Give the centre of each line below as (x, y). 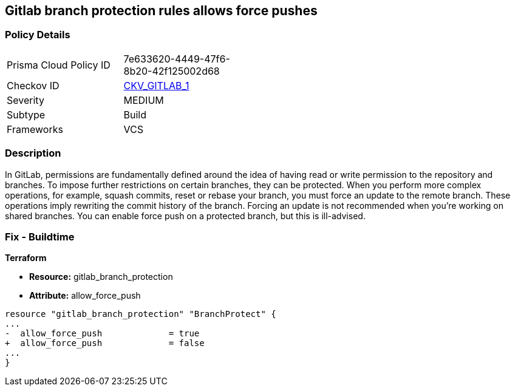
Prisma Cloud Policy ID (59, 65)
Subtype (26, 114)
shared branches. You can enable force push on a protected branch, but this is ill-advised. (185, 216)
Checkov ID (33, 85)
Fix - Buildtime (40, 236)
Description (33, 153)
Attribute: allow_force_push (85, 296)
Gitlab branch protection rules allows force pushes (161, 11)
